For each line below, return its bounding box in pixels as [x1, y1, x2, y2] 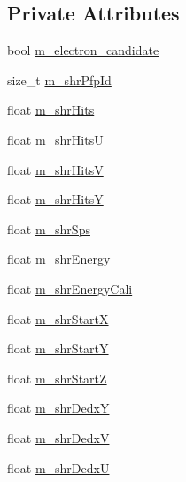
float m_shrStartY [7, 339, 109, 358]
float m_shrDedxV [7, 428, 110, 446]
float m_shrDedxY [7, 399, 110, 417]
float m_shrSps [7, 219, 90, 238]
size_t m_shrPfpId [7, 70, 112, 89]
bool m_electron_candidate [7, 41, 159, 59]
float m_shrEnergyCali [7, 279, 133, 297]
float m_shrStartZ [7, 368, 107, 387]
